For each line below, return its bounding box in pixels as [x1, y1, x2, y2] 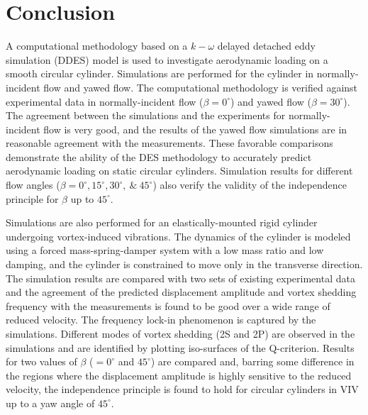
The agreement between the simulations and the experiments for [6, 108, 286, 123]
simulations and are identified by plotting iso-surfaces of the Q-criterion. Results [6, 340, 355, 355]
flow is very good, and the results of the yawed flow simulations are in [43, 121, 347, 136]
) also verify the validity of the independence [152, 177, 347, 192]
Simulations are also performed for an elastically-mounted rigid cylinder [6, 215, 318, 230]
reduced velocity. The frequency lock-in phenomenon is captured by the [6, 312, 316, 327]
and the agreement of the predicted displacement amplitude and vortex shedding [6, 284, 357, 299]
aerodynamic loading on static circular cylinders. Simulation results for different [6, 163, 353, 178]
